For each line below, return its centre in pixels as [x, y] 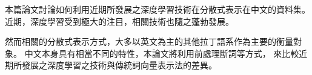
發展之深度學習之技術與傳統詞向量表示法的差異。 [119, 65]
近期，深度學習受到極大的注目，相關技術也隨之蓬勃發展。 [119, 21]
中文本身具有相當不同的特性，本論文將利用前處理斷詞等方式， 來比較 [162, 53]
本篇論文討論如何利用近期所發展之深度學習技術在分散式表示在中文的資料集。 [158, 9]
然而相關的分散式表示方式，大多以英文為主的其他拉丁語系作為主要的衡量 [149, 41]
